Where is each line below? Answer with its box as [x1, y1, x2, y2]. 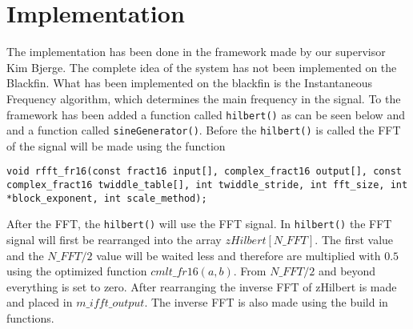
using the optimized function [6, 263, 147, 279]
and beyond [318, 263, 376, 279]
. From [233, 263, 267, 279]
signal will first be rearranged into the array [6, 231, 222, 248]
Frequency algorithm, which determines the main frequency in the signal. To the [6, 90, 401, 106]
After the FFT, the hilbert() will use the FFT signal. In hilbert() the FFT [6, 215, 392, 232]
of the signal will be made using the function [6, 137, 226, 154]
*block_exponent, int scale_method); [6, 192, 207, 204]
